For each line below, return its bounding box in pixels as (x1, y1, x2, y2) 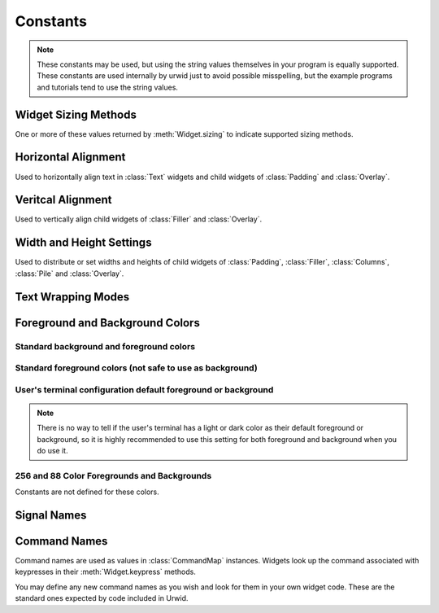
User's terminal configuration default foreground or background (15, 383, 274, 395)
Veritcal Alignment (15, 193, 112, 207)
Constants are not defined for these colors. (15, 487, 160, 497)
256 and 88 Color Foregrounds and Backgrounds (15, 470, 212, 481)
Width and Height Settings (15, 236, 152, 250)
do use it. (37, 446, 68, 456)
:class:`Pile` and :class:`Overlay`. (15, 269, 124, 278)
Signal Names (15, 508, 87, 522)
